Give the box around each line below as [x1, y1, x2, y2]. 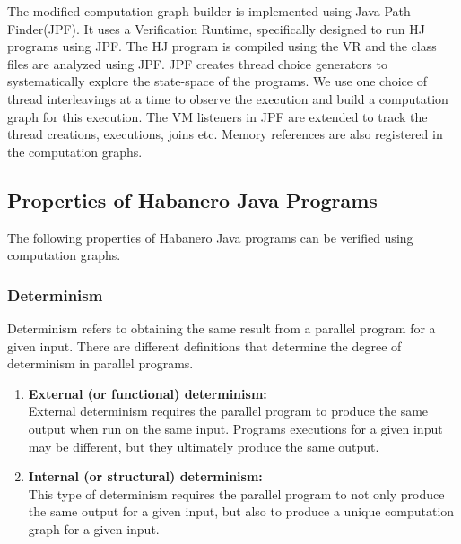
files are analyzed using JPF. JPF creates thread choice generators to [7, 54, 387, 73]
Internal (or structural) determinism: [28, 467, 263, 486]
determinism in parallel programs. [7, 354, 194, 373]
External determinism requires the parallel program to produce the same [28, 402, 429, 420]
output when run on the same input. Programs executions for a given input [28, 419, 443, 437]
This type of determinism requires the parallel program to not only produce [28, 484, 445, 503]
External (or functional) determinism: [28, 384, 267, 402]
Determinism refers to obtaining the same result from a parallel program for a [7, 318, 436, 337]
